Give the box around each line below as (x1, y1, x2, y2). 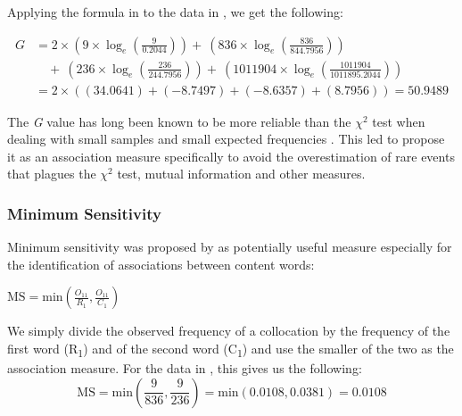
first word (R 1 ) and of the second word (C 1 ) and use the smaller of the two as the (7, 339, 454, 360)
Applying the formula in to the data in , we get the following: (7, 3, 343, 21)
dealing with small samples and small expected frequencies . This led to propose (7, 129, 445, 148)
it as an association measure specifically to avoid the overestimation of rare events (7, 146, 455, 165)
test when (372, 112, 425, 130)
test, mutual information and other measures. (117, 164, 366, 183)
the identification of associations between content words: (7, 254, 315, 273)
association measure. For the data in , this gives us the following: (7, 359, 362, 378)
